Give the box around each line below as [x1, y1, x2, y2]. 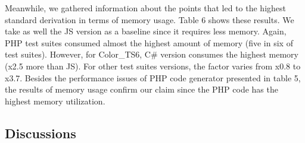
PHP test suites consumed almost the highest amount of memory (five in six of [5, 36, 293, 49]
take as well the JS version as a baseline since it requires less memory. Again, [5, 25, 287, 37]
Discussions [5, 123, 76, 142]
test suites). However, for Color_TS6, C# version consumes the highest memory [5, 48, 298, 61]
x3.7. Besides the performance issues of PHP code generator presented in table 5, [5, 71, 301, 84]
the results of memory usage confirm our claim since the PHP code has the [5, 83, 278, 96]
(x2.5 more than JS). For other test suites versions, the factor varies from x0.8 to [5, 59, 301, 72]
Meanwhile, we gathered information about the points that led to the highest [5, 2, 286, 14]
